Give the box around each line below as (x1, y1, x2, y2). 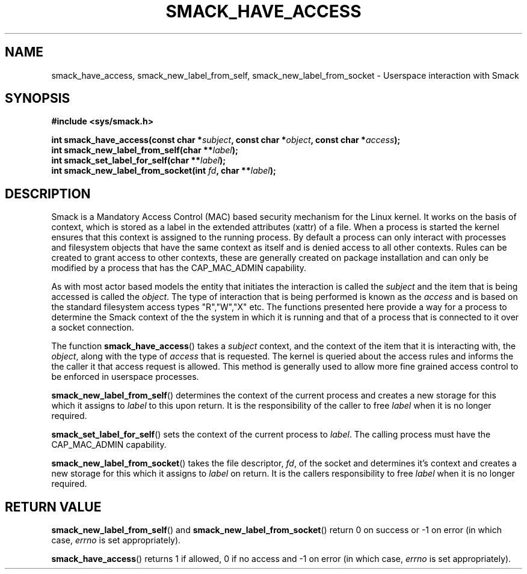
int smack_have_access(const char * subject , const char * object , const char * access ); (51, 135, 401, 145)
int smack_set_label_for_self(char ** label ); (51, 155, 226, 166)
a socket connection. (51, 322, 134, 333)
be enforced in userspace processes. (51, 371, 199, 382)
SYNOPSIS (5, 91, 70, 106)
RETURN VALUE (5, 499, 102, 514)
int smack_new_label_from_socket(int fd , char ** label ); (51, 165, 276, 176)
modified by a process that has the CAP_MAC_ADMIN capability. (51, 263, 307, 273)
